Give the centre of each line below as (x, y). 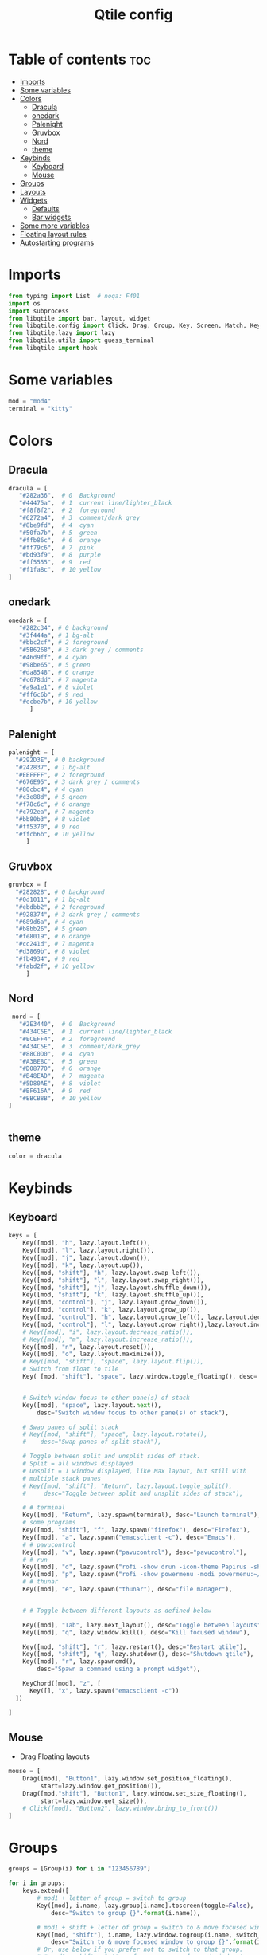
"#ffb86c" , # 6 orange (60, 540)
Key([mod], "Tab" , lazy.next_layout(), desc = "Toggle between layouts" (142, 1625)
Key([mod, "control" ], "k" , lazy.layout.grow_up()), (112, 1310)
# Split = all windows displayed (78, 1464)
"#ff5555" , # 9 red (54, 563)
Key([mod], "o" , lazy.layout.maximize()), (94, 1354)
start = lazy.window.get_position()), (101, 1786)
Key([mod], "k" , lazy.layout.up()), (83, 1265)
